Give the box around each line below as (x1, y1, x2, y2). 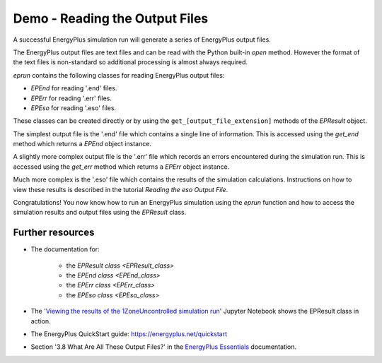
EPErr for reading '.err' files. (30, 94, 112, 102)
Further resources (13, 227, 95, 239)
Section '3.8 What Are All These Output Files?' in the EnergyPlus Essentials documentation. (30, 343, 297, 351)
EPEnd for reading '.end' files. (30, 84, 117, 93)
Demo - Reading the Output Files (13, 11, 209, 26)
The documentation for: (30, 245, 100, 254)
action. (30, 316, 51, 325)
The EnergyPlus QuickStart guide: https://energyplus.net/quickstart (30, 330, 228, 338)
